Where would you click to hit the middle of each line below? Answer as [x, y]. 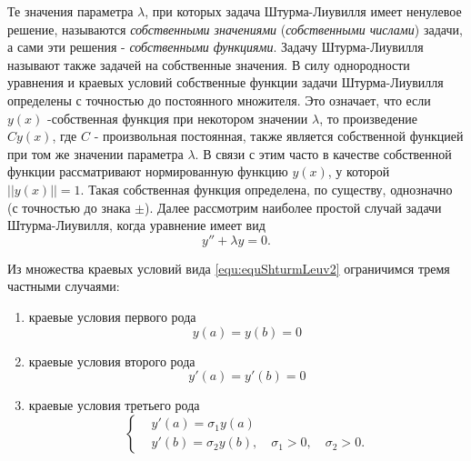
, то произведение [368, 118]
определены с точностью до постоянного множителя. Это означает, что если [219, 100]
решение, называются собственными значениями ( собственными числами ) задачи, [235, 29]
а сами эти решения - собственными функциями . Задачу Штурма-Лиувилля [215, 47]
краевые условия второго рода [112, 361]
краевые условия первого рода [112, 316]
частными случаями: [64, 286]
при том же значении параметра [95, 153]
